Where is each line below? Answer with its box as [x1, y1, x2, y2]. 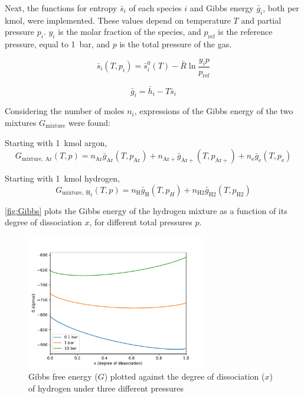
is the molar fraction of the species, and [58, 25, 201, 38]
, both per [263, 2, 299, 14]
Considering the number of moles [5, 105, 125, 117]
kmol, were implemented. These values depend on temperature [5, 14, 231, 26]
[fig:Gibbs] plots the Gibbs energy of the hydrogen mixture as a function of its [5, 204, 287, 216]
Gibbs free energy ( [28, 370, 98, 383]
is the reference [218, 25, 273, 38]
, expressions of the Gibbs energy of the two [134, 105, 293, 117]
